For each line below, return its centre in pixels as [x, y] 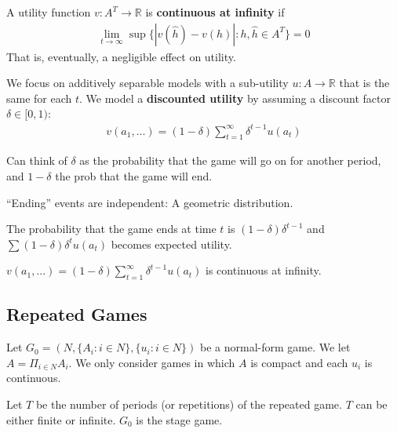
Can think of [37, 160]
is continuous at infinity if [215, 12]
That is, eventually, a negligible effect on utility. [121, 56]
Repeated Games [77, 314]
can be [372, 404]
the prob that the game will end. [134, 175]
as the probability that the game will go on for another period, [230, 160]
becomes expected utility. [171, 244]
